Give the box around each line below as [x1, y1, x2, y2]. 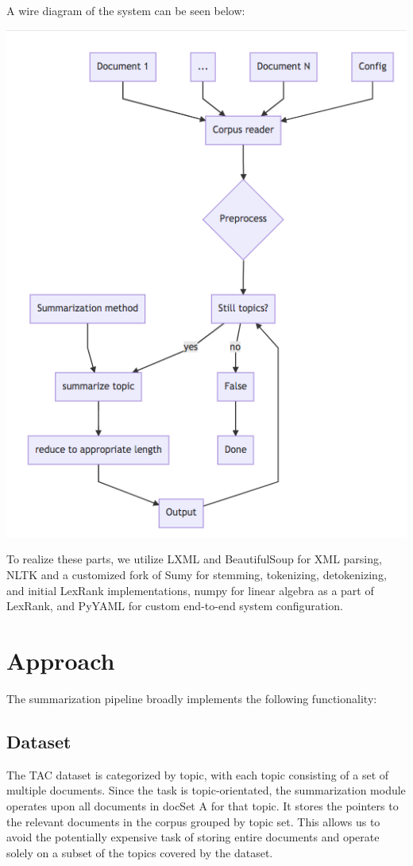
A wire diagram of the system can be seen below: [6, 2, 245, 18]
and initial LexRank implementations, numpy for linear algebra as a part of [6, 582, 374, 598]
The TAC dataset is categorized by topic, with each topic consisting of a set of [6, 766, 389, 783]
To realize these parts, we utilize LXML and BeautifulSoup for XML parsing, [6, 551, 382, 567]
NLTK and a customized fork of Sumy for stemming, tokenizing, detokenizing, [6, 566, 387, 583]
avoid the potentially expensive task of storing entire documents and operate [6, 829, 380, 845]
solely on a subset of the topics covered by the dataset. [6, 844, 273, 860]
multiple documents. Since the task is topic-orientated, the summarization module [6, 782, 406, 798]
